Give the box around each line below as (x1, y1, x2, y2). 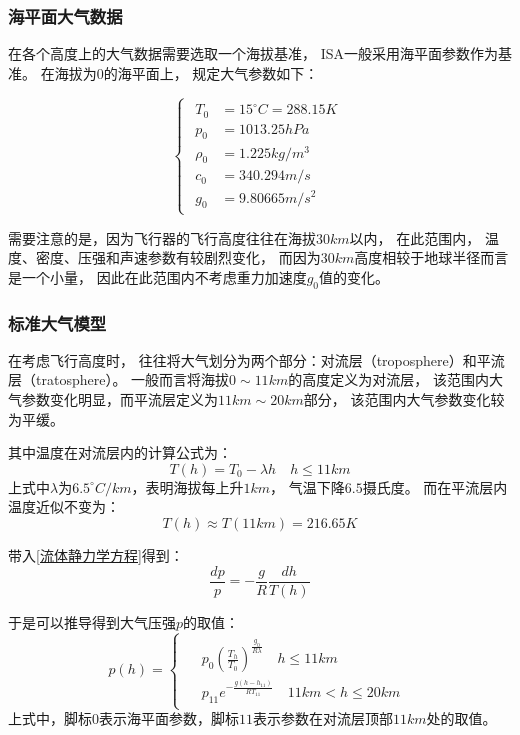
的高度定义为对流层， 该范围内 (288, 369, 489, 390)
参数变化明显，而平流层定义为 (21, 388, 218, 409)
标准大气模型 (8, 310, 107, 335)
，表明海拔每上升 (131, 476, 244, 497)
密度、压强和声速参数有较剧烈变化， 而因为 (35, 247, 321, 268)
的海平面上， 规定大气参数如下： (103, 62, 319, 83)
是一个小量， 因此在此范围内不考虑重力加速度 (8, 266, 307, 287)
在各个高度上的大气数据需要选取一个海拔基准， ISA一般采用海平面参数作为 (8, 43, 498, 64)
